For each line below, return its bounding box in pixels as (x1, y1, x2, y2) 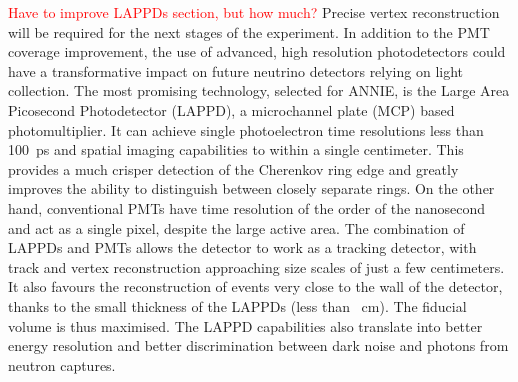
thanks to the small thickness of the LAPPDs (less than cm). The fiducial (8, 295, 467, 316)
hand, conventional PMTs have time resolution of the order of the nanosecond (8, 197, 485, 218)
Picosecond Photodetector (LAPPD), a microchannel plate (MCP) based (8, 99, 455, 120)
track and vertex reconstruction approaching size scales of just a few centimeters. (8, 256, 505, 277)
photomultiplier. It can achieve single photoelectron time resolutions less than (8, 119, 484, 140)
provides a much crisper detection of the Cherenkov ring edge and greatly (8, 158, 459, 179)
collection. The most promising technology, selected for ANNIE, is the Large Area (8, 80, 510, 101)
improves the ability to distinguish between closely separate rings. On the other (8, 178, 495, 199)
